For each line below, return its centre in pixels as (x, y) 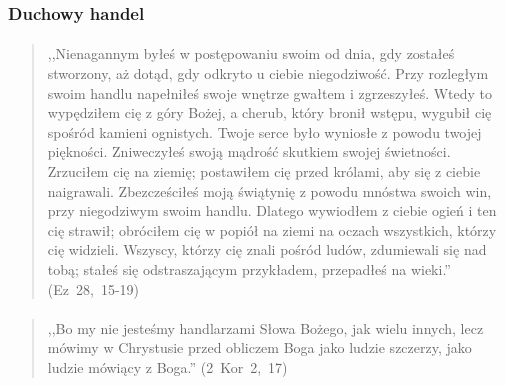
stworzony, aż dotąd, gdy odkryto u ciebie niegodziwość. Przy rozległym (268, 73)
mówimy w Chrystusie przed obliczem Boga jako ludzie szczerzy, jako (259, 347)
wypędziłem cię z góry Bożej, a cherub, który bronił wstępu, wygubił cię (269, 112)
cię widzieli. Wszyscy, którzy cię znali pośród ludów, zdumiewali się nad (267, 249)
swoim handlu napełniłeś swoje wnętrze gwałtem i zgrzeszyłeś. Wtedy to (270, 92)
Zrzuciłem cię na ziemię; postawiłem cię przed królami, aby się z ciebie (264, 171)
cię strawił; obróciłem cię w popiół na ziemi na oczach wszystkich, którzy (272, 229)
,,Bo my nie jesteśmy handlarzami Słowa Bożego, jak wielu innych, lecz (265, 327)
